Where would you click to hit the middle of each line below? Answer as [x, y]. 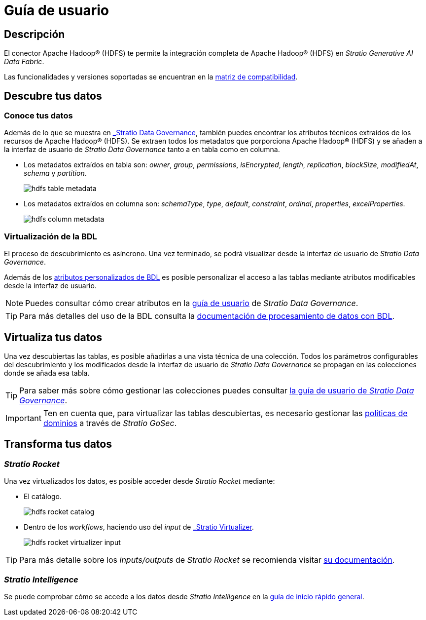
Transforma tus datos [58, 444]
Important [23, 418]
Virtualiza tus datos [53, 337]
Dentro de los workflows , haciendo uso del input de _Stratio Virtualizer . [139, 527]
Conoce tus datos [38, 116]
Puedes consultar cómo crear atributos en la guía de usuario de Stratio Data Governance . [192, 303]
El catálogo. [43, 497]
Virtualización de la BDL [51, 236]
